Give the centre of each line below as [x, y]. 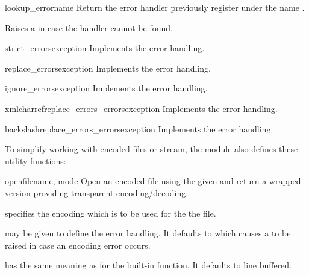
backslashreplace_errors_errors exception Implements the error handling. [139, 128]
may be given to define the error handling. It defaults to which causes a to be [148, 233]
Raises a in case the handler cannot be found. [89, 27]
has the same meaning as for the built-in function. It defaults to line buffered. [148, 265]
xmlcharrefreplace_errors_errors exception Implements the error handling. [141, 108]
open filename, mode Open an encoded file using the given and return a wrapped [153, 181]
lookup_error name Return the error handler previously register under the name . [155, 7]
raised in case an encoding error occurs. [78, 245]
